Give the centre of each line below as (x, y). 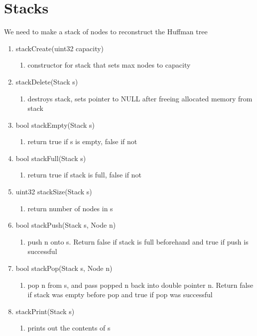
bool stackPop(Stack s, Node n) (64, 268)
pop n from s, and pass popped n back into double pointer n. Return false (140, 285)
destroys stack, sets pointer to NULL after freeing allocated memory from (140, 98)
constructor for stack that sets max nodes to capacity (109, 65)
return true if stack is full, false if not (84, 175)
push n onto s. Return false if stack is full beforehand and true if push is (138, 241)
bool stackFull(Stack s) (51, 158)
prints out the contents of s (69, 328)
